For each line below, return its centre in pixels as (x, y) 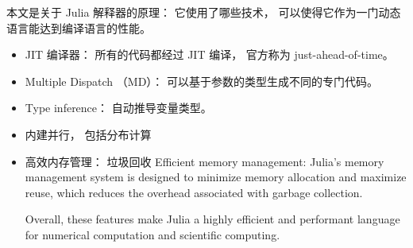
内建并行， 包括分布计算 (88, 134)
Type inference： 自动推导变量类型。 (118, 108)
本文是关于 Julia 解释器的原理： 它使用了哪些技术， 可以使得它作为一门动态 (204, 12)
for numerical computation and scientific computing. (152, 234)
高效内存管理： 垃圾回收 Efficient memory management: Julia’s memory (205, 161)
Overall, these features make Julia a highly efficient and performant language (212, 219)
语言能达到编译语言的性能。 (79, 27)
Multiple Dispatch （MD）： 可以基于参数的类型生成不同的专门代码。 (202, 81)
